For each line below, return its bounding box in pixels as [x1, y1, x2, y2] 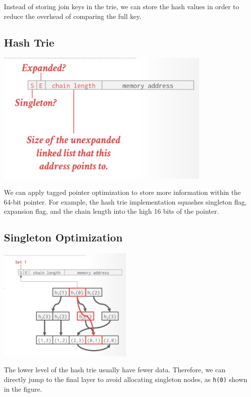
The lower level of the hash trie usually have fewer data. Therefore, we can [4, 365, 226, 375]
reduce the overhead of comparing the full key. [4, 11, 141, 21]
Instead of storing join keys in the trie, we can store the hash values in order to [4, 1, 239, 11]
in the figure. [4, 383, 42, 394]
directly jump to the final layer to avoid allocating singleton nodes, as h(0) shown [4, 374, 248, 384]
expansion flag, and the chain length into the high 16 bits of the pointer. [4, 206, 219, 216]
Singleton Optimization [4, 230, 123, 245]
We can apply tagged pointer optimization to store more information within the [4, 187, 241, 197]
